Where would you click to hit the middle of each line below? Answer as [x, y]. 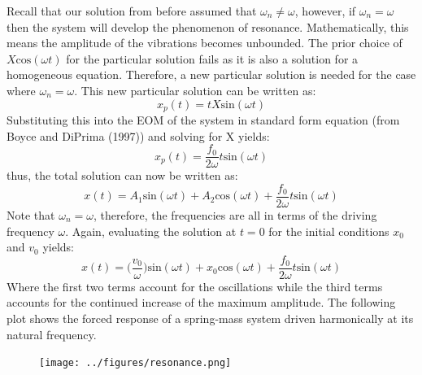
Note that [31, 214]
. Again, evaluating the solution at [151, 231]
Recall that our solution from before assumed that [132, 11]
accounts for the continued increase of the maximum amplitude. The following [201, 302]
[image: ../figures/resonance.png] [135, 363]
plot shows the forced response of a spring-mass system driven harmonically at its [210, 318]
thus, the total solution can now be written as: [122, 175]
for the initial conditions [329, 231]
